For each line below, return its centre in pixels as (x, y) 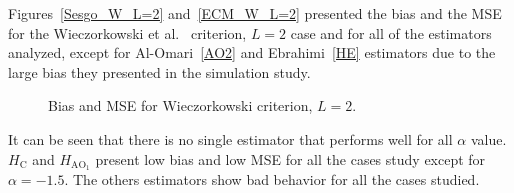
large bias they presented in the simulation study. (159, 71)
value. (488, 138)
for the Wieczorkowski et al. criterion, (127, 32)
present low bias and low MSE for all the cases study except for (290, 158)
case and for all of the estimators (391, 32)
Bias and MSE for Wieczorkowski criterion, (180, 105)
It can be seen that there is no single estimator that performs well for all (230, 138)
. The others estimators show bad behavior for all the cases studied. (272, 179)
